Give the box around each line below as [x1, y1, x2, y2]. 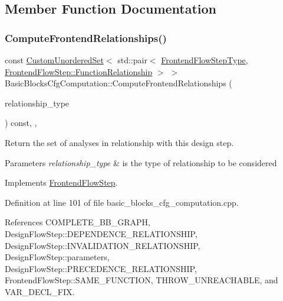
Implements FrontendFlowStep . [5, 176, 118, 189]
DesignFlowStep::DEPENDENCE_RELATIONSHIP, [5, 227, 198, 239]
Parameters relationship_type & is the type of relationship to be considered [5, 156, 277, 169]
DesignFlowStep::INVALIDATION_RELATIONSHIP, [5, 239, 200, 251]
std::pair [117, 54, 147, 66]
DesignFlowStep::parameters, [5, 251, 110, 263]
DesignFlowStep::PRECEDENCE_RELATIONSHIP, [5, 262, 197, 274]
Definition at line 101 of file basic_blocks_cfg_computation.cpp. [5, 196, 239, 208]
